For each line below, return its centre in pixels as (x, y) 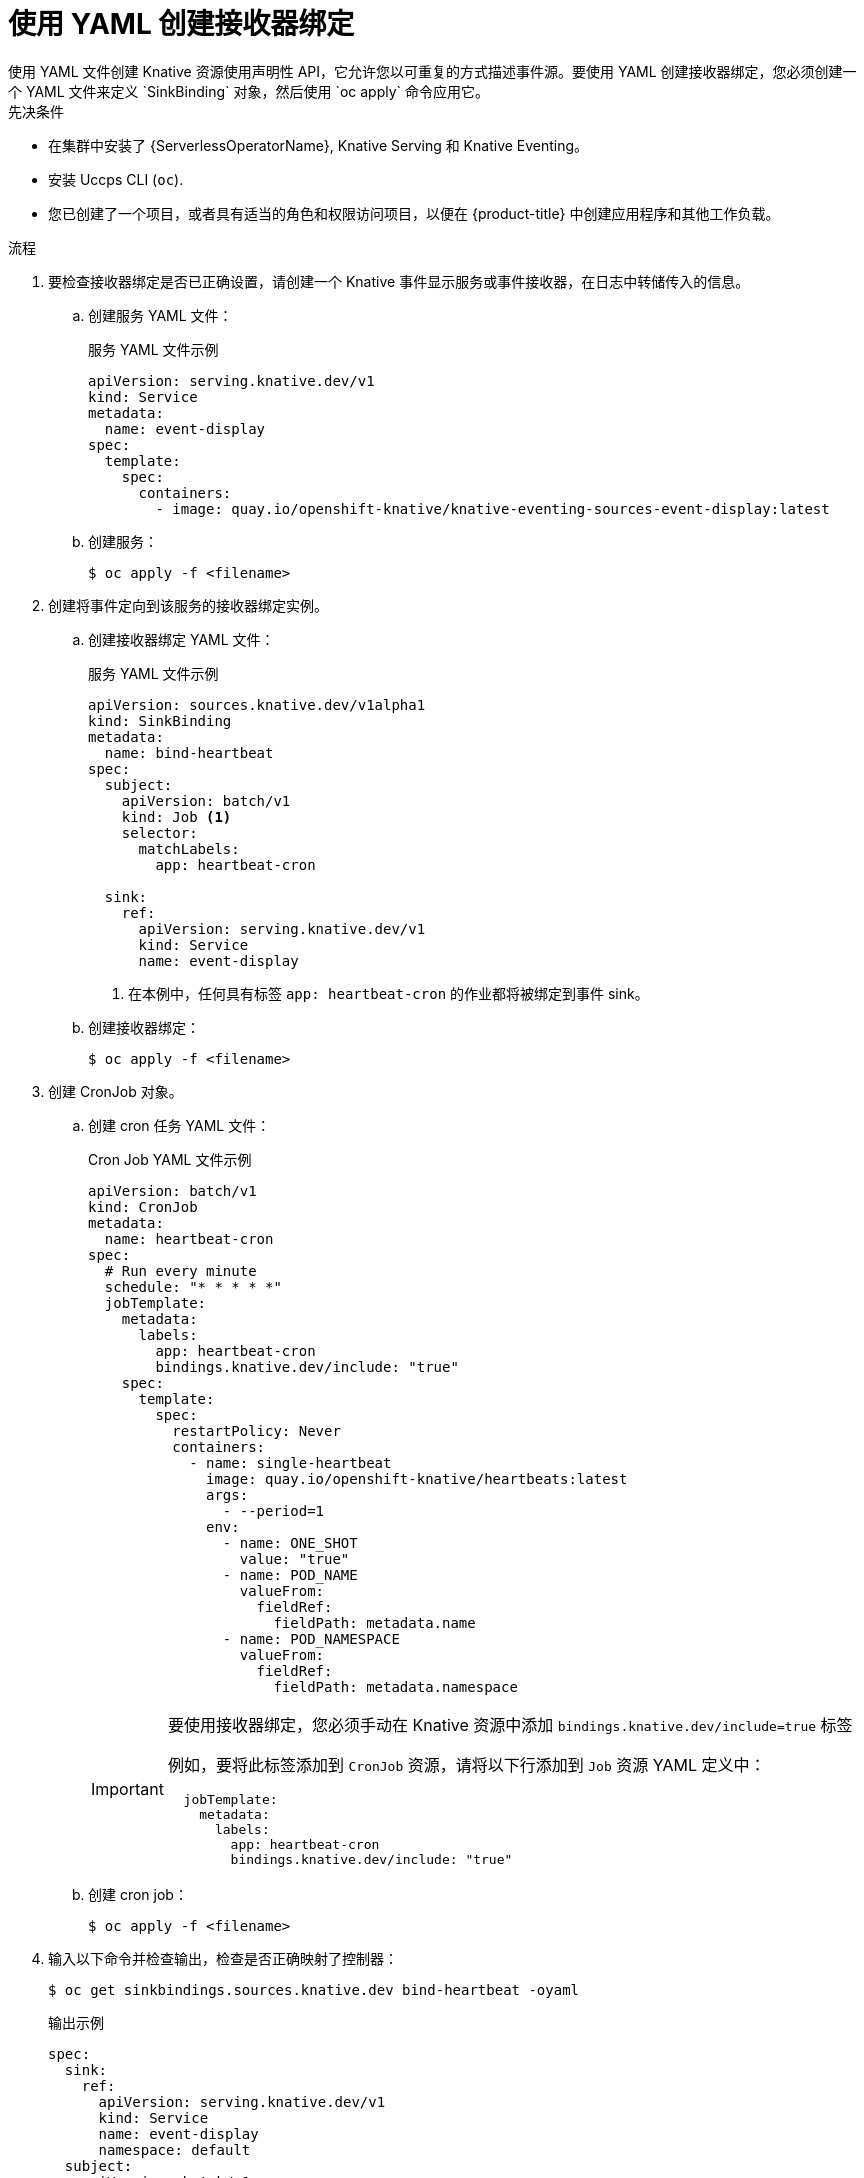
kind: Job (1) (176, 816)
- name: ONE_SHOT (290, 1542)
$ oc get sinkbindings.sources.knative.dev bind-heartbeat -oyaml (314, 1989)
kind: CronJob (143, 1206)
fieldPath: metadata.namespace (395, 1686)
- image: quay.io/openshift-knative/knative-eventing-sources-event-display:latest (492, 508)
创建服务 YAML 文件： (160, 315)
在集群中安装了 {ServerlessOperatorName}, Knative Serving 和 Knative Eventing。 (318, 145)
